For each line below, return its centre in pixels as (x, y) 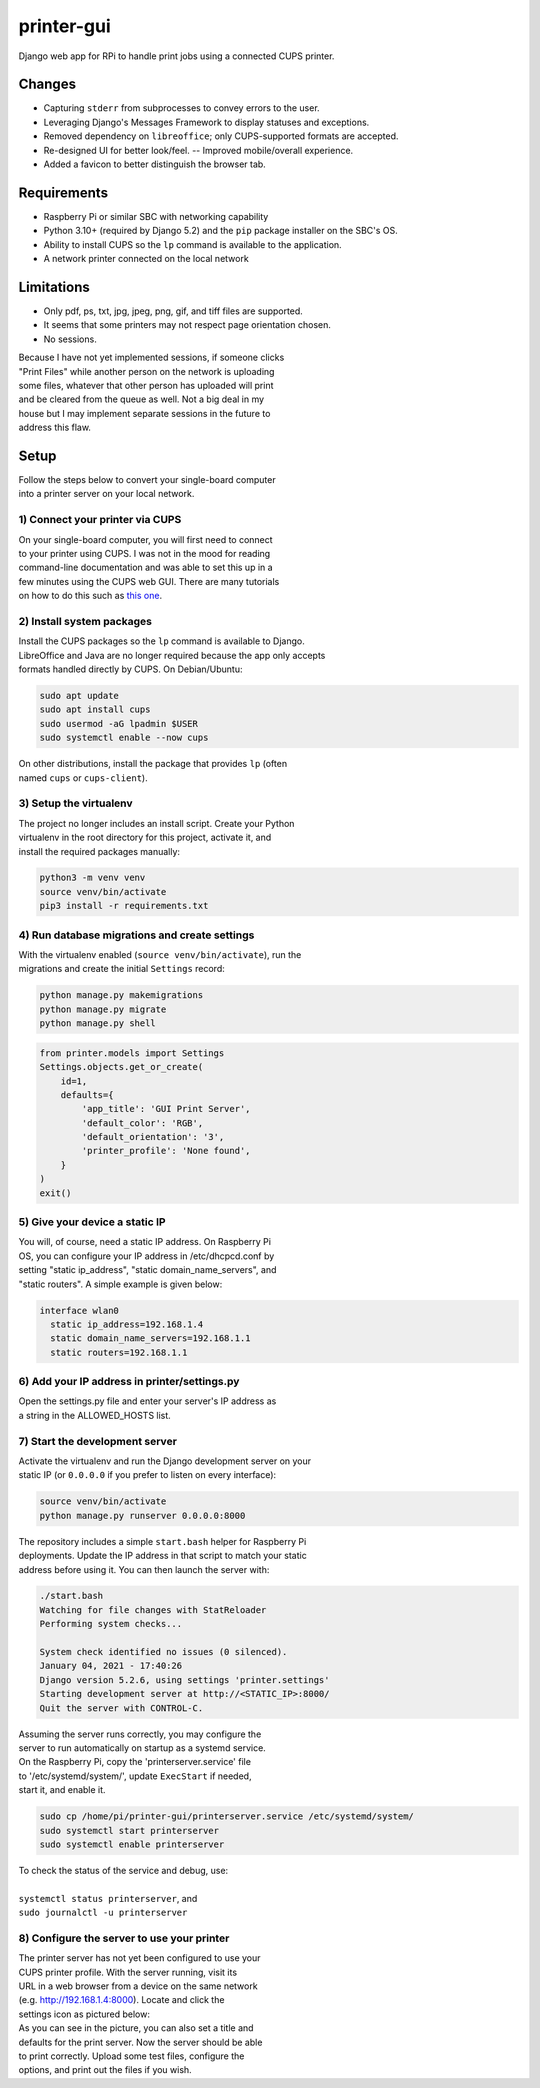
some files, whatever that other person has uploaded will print (146, 385)
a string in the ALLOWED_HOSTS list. (95, 1415)
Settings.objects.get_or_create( (121, 1067)
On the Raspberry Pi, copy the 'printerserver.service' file (135, 1762)
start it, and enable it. (62, 1790)
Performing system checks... (111, 1624)
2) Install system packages (85, 621)
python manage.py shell (98, 1023)
